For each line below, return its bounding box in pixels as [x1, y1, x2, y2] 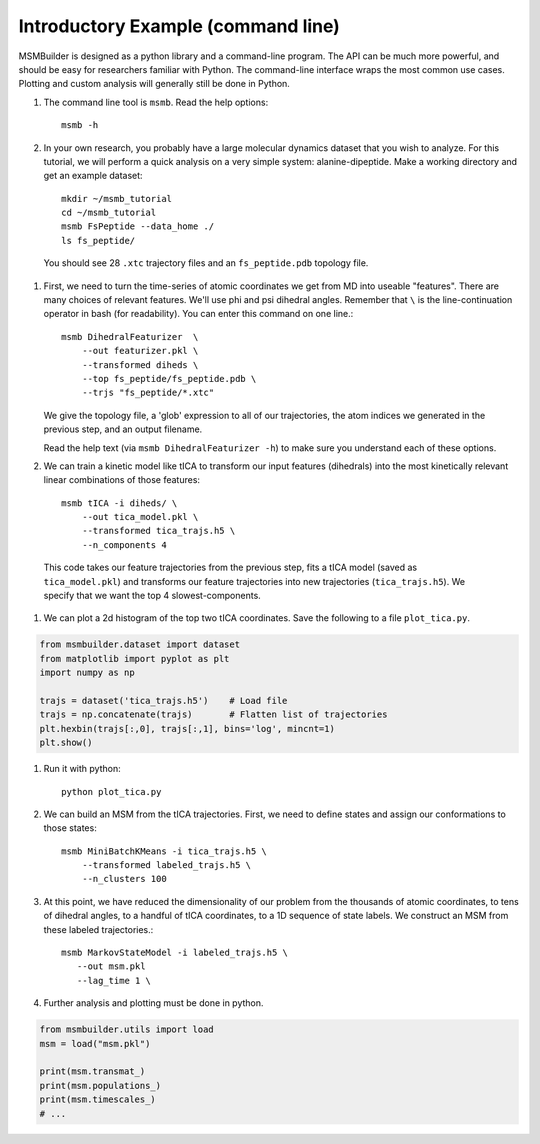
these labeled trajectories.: [43, 923, 154, 935]
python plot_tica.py [61, 786, 162, 797]
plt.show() [39, 737, 93, 749]
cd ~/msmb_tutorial [61, 207, 157, 219]
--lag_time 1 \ [76, 975, 152, 986]
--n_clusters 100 [81, 873, 167, 885]
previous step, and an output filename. [43, 423, 203, 435]
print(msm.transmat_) [39, 1066, 146, 1077]
